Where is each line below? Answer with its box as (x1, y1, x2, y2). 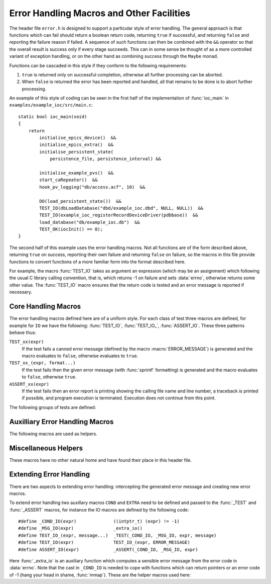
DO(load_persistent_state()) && (39, 198, 121, 204)
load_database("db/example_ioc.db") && (39, 219, 140, 225)
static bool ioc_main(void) (18, 114, 87, 119)
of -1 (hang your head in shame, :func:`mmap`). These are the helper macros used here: (9, 571, 191, 578)
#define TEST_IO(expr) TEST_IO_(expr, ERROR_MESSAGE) (18, 540, 190, 545)
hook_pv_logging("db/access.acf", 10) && (39, 184, 146, 190)
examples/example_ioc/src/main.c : (9, 102, 93, 108)
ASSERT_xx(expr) (9, 381, 50, 387)
